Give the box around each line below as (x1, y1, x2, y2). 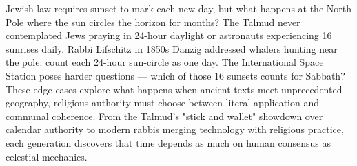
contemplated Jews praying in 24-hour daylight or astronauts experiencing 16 (6, 28, 332, 43)
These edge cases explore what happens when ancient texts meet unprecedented (6, 82, 343, 96)
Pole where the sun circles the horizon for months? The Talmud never (6, 14, 300, 29)
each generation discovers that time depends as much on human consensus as (6, 135, 331, 150)
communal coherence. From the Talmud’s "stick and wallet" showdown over (6, 108, 323, 123)
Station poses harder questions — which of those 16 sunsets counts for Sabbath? (6, 68, 345, 82)
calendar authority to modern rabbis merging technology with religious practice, (6, 122, 344, 137)
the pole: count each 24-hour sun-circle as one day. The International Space (6, 55, 324, 69)
